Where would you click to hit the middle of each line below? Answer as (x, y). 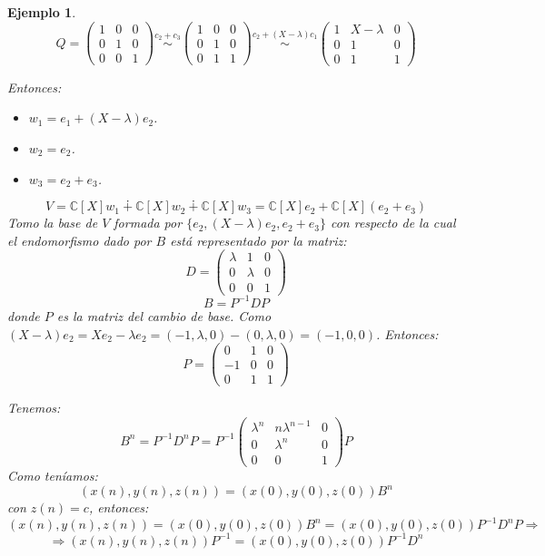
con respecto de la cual (393, 223)
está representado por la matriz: (258, 240)
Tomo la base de (53, 223)
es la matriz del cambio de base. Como (164, 315)
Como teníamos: (53, 476)
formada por (148, 223)
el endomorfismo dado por (79, 240)
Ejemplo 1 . (42, 12)
